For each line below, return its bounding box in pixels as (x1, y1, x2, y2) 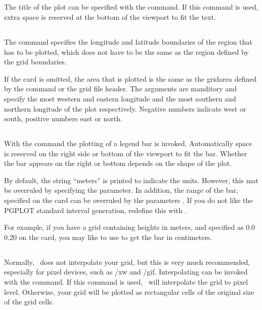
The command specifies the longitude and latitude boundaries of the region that (4, 36, 252, 47)
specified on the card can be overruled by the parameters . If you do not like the (4, 195, 253, 205)
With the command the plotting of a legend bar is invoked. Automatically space (4, 138, 252, 149)
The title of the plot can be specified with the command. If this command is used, (4, 2, 258, 12)
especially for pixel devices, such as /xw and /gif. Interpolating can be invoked (4, 266, 248, 277)
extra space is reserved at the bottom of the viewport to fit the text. (4, 11, 216, 22)
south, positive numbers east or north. (4, 113, 122, 124)
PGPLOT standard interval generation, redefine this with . (4, 204, 187, 215)
